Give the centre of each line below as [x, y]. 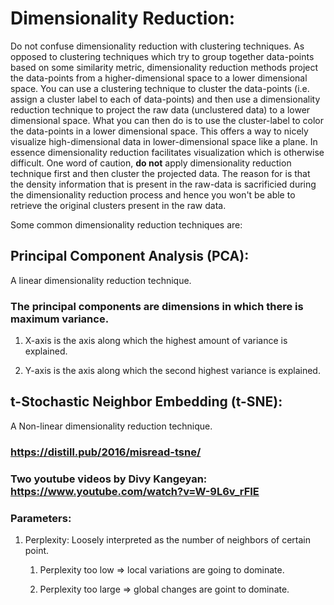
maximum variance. [60, 319]
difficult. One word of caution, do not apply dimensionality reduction [151, 163]
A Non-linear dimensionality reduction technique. [111, 426]
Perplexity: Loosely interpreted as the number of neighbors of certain [168, 540]
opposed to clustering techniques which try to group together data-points [162, 56]
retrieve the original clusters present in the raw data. [118, 205]
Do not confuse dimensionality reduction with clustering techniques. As [157, 46]
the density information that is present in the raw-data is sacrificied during [163, 184]
